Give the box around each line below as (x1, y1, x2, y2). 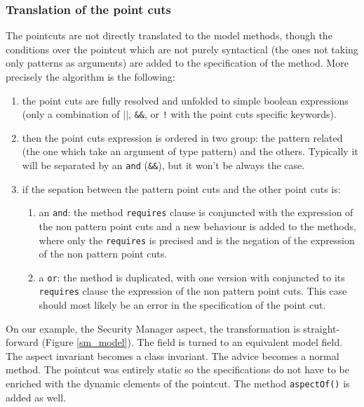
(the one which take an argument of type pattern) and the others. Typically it (22, 144, 358, 159)
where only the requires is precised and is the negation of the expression (39, 232, 355, 247)
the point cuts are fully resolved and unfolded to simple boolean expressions (22, 93, 349, 107)
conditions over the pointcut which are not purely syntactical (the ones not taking (6, 41, 358, 56)
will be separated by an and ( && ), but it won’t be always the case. (22, 158, 305, 173)
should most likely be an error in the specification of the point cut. (39, 298, 326, 312)
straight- (303, 321, 340, 335)
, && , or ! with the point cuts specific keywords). (128, 107, 337, 121)
